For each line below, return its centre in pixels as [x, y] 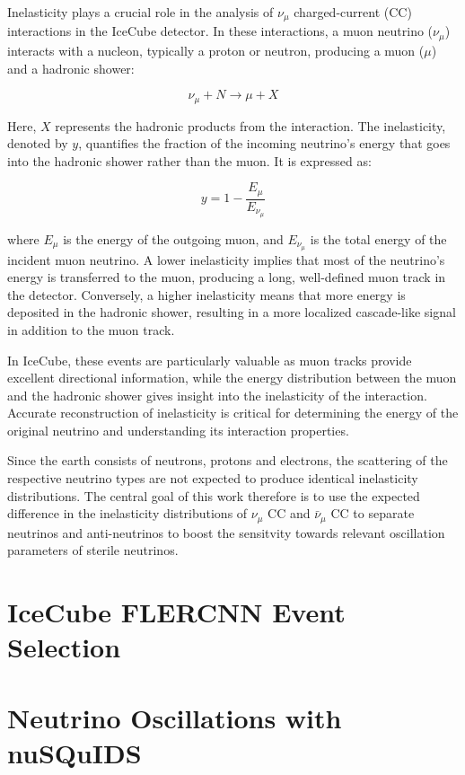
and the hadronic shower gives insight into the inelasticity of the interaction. [217, 395]
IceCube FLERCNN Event [176, 612]
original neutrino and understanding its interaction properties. [178, 430]
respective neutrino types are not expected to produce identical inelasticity [213, 478]
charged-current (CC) [353, 12]
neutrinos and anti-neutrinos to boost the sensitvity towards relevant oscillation [226, 532]
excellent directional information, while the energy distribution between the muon [232, 378]
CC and [289, 513]
